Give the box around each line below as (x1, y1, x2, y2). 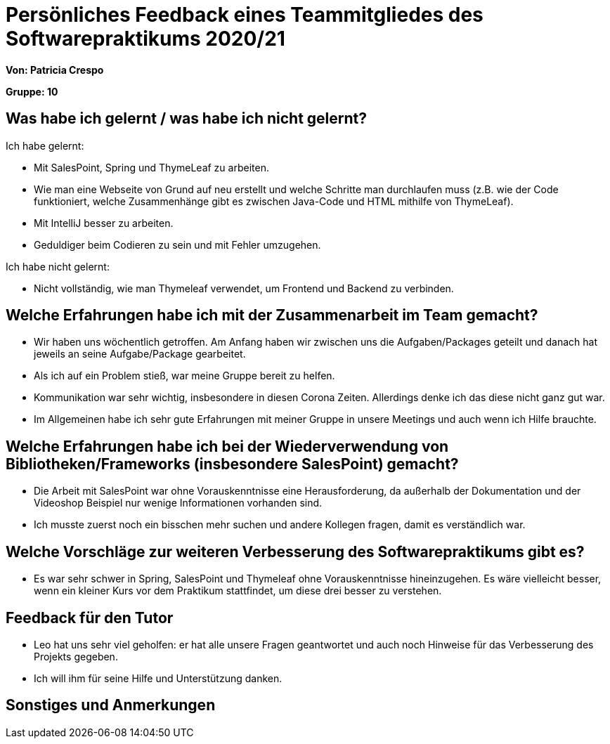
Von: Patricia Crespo (6, 63, 104, 76)
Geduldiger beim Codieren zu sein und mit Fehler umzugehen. (34, 238, 321, 251)
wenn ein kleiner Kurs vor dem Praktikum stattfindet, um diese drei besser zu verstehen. (34, 585, 442, 597)
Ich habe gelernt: (6, 139, 84, 152)
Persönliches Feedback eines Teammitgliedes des (6, 3, 484, 27)
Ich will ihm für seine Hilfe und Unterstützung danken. (34, 672, 283, 684)
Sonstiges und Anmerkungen (6, 696, 216, 714)
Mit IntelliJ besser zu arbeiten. (34, 216, 174, 229)
